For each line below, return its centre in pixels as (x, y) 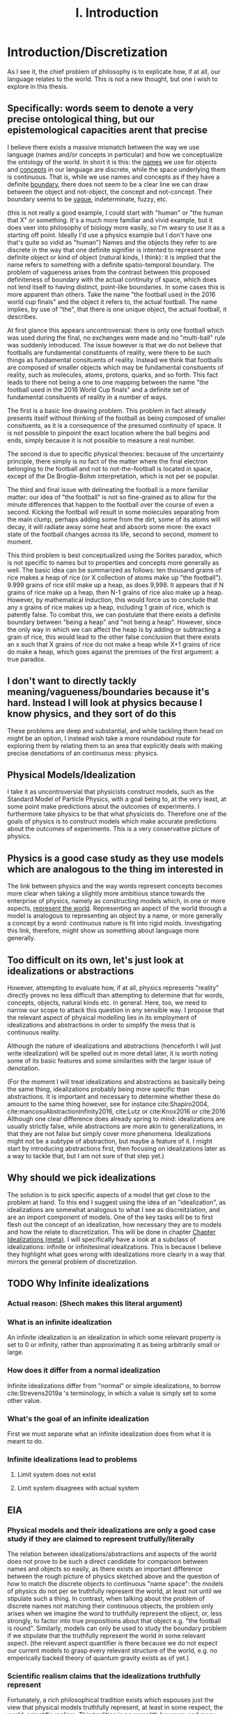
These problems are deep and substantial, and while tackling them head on (115, 730)
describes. (23, 317)
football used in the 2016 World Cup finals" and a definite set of (98, 389)
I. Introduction (117, 13)
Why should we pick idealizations (81, 1178)
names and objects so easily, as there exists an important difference (105, 1569)
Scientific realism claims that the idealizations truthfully (104, 1676)
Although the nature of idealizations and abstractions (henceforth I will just (114, 1046)
